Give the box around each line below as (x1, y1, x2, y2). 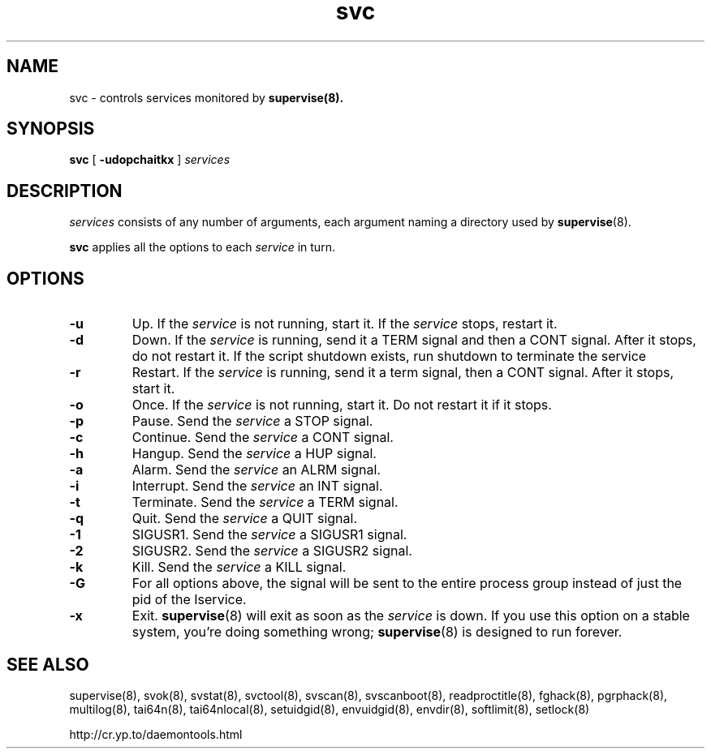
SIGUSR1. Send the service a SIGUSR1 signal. (131, 526, 407, 543)
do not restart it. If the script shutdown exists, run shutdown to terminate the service (131, 348, 647, 365)
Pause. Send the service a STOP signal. (131, 413, 373, 430)
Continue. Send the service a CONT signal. (131, 429, 394, 446)
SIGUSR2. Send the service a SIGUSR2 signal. (131, 543, 412, 560)
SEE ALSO (6, 654, 89, 675)
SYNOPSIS (6, 118, 95, 139)
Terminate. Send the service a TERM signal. (131, 494, 399, 511)
